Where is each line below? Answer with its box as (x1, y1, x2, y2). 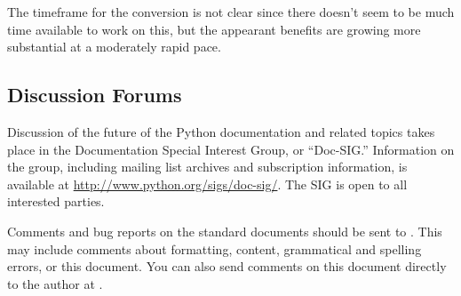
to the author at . (7, 274, 103, 292)
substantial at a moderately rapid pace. (7, 37, 221, 56)
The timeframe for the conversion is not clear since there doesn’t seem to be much (7, 3, 455, 20)
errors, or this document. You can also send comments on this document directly (7, 257, 447, 276)
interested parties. (7, 192, 105, 211)
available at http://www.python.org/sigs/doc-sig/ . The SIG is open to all (7, 174, 408, 193)
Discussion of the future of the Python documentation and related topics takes (7, 122, 435, 140)
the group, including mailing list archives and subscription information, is (7, 157, 408, 176)
